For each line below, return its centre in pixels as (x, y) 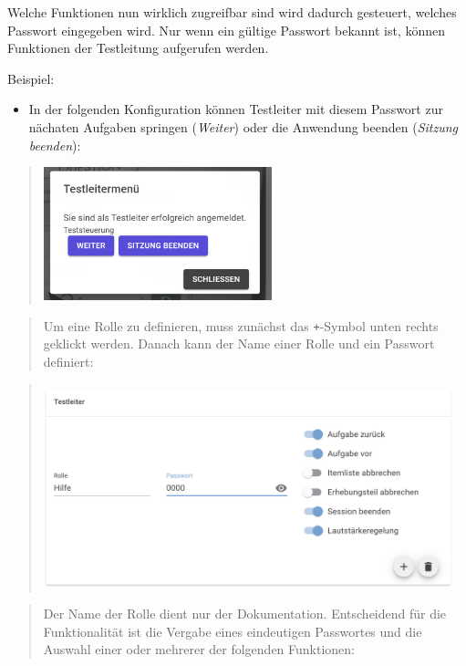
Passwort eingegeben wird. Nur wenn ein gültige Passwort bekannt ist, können (227, 30)
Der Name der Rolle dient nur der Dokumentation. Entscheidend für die (245, 614)
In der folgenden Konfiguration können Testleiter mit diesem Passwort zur (236, 109)
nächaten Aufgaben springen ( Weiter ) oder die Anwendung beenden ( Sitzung (243, 126)
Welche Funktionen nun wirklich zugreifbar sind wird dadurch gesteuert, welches (232, 12)
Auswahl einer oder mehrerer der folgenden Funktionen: (199, 649)
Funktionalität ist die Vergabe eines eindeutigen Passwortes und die (233, 631)
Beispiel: (31, 78)
